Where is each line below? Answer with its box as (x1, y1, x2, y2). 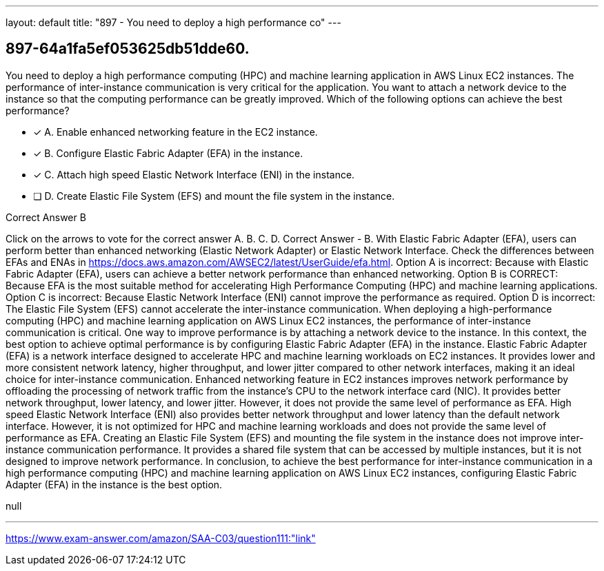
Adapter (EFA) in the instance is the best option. (6, 478, 223, 490)
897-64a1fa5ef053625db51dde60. (6, 40, 250, 58)
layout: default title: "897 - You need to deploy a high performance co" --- (6, 17, 341, 28)
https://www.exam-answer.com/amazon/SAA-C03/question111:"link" (6, 532, 316, 544)
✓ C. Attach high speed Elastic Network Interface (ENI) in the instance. (33, 168, 355, 180)
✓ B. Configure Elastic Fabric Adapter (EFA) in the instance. (33, 147, 303, 159)
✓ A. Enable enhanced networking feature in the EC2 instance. (33, 125, 318, 138)
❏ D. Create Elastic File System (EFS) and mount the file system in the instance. (33, 189, 395, 202)
